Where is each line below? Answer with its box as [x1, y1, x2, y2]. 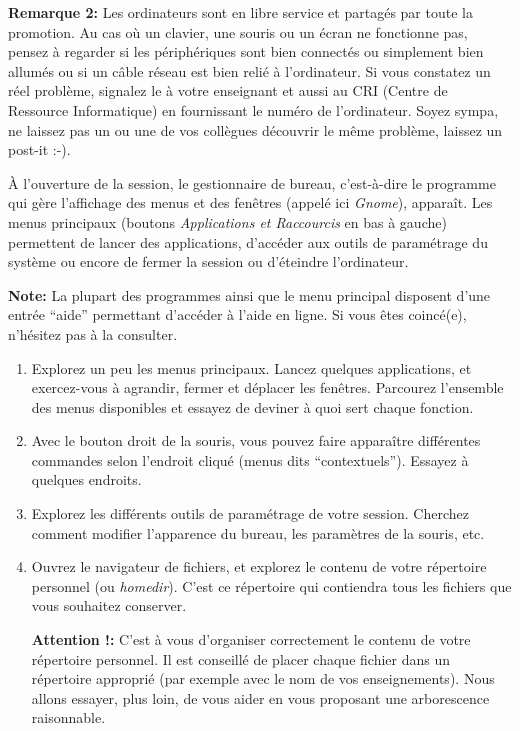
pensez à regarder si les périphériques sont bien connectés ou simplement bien [8, 41, 484, 62]
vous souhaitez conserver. [31, 595, 187, 616]
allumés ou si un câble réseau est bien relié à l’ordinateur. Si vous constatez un [8, 60, 491, 81]
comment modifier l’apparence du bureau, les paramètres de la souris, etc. [31, 522, 485, 543]
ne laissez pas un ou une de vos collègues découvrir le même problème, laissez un [8, 119, 503, 140]
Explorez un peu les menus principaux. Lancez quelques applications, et [31, 357, 472, 378]
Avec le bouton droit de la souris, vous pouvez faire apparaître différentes [31, 430, 481, 451]
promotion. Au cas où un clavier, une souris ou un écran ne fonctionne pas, [8, 21, 468, 42]
